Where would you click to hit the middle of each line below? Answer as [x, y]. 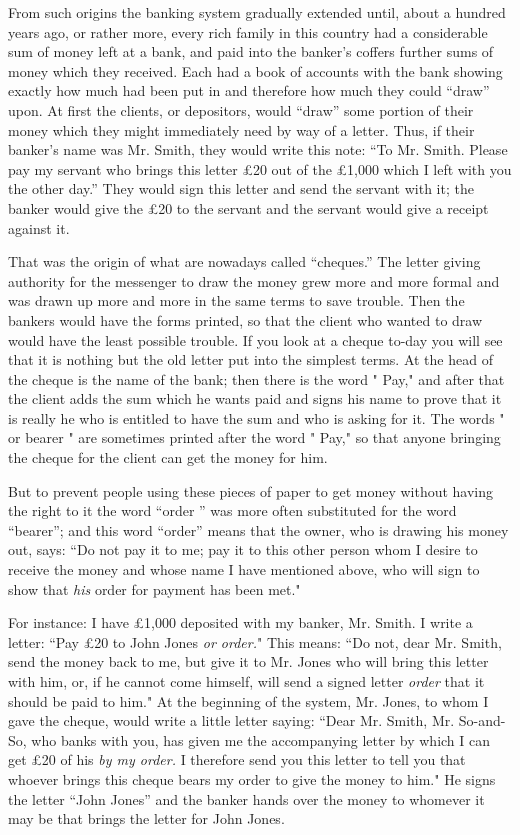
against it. [39, 227]
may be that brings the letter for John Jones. [146, 818]
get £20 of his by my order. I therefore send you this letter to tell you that [237, 759]
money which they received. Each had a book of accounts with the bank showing [255, 70]
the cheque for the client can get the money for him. [168, 457]
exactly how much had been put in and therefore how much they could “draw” [249, 90]
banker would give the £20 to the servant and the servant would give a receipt [248, 207]
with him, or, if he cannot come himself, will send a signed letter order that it [246, 681]
